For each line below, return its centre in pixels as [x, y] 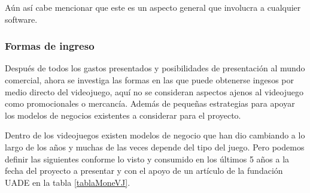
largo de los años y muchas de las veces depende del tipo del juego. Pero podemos [155, 147]
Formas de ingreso [50, 46]
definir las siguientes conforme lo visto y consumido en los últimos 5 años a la [147, 159]
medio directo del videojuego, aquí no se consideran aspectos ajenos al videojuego [154, 91]
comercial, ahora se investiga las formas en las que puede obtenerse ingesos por [149, 80]
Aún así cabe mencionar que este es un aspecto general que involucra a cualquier [153, 7]
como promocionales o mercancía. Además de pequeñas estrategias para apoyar [150, 103]
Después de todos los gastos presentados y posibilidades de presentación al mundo [155, 68]
